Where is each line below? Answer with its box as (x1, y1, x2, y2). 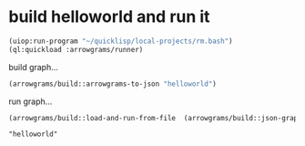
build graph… (8, 61, 58, 72)
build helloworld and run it (8, 6, 210, 27)
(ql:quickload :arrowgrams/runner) (8, 45, 144, 54)
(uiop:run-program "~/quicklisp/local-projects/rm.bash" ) (8, 36, 233, 46)
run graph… (8, 96, 53, 107)
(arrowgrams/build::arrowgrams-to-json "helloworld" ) (8, 79, 218, 89)
